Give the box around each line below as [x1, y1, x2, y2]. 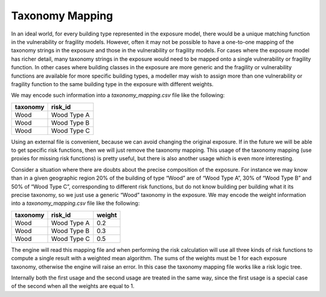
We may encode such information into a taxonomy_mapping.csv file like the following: [11, 92, 225, 99]
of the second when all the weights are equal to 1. [11, 283, 135, 290]
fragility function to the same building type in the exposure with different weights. [11, 80, 214, 87]
